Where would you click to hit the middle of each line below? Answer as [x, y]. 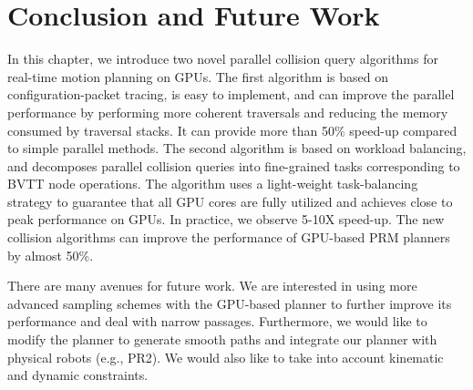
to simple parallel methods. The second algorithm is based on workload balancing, [237, 148]
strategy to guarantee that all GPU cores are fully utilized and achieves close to [230, 201]
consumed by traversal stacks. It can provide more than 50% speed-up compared [232, 130]
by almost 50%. [51, 255]
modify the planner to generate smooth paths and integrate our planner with [222, 339]
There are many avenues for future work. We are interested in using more [212, 286]
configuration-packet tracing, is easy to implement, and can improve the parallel [231, 94]
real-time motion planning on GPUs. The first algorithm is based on [198, 76]
